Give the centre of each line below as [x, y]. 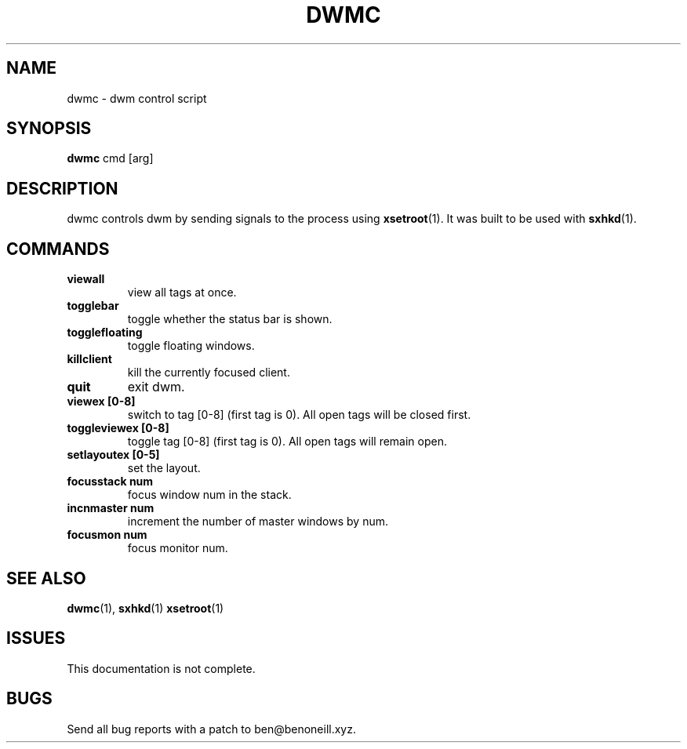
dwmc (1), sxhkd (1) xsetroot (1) [145, 608]
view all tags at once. [182, 293]
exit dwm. [156, 387]
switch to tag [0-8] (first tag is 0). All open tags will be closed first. [299, 415]
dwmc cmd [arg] [110, 158]
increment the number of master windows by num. [258, 522]
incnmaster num [111, 508]
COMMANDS [58, 249]
